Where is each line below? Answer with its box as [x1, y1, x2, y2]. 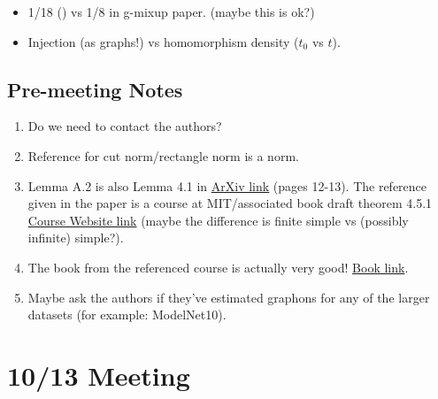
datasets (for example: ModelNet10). [27, 305, 227, 324]
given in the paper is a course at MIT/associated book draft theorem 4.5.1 [27, 194, 433, 212]
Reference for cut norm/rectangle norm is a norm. [27, 146, 299, 165]
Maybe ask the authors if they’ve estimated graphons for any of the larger [27, 288, 430, 306]
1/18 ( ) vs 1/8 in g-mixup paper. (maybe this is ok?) [27, 3, 315, 20]
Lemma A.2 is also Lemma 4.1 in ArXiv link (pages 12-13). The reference [27, 176, 427, 195]
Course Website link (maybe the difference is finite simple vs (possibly [27, 211, 409, 229]
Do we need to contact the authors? [27, 117, 222, 135]
